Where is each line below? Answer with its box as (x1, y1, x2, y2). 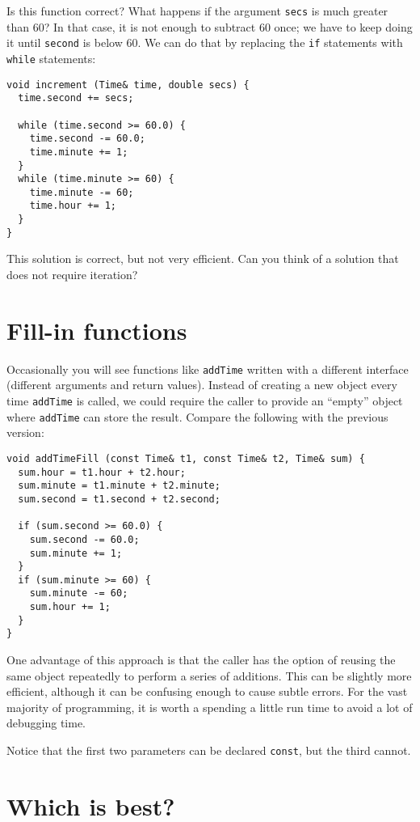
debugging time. (6, 714, 86, 731)
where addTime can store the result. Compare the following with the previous (6, 408, 388, 425)
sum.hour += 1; (29, 601, 111, 613)
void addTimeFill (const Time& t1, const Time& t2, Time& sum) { (6, 452, 365, 464)
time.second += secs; (18, 92, 134, 104)
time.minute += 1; (29, 146, 128, 158)
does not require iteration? (6, 266, 138, 283)
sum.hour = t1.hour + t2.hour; (18, 466, 186, 478)
